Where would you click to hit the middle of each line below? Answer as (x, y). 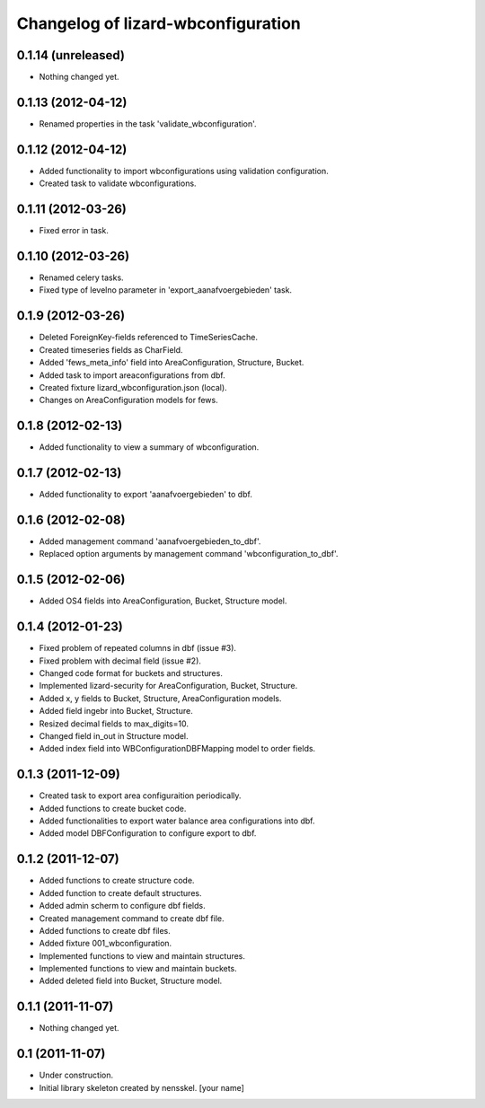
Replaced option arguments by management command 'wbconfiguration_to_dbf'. (189, 554)
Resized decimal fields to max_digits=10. (114, 724)
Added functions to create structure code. (117, 881)
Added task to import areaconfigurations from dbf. (132, 375)
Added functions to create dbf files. (105, 930)
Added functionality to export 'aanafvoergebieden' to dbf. (146, 495)
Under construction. (76, 1075)
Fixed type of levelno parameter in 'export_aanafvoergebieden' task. (165, 290)
